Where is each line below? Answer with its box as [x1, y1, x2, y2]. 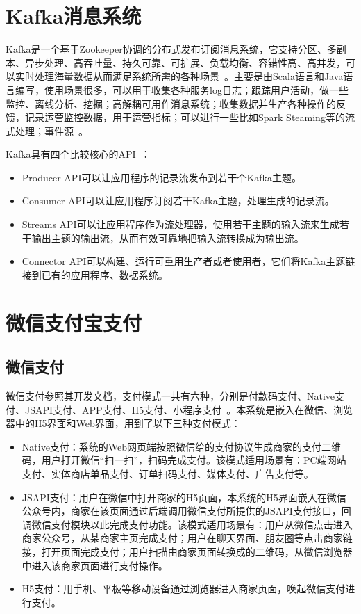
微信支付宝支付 [6, 308, 142, 337]
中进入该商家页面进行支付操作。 [22, 558, 168, 572]
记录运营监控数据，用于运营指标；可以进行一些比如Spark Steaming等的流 [24, 110, 355, 124]
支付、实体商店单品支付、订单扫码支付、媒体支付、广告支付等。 [22, 466, 314, 480]
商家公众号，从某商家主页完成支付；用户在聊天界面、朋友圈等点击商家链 [22, 531, 353, 545]
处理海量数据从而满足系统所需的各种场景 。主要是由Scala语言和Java [34, 69, 344, 83]
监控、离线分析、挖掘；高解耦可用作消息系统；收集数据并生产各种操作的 [6, 96, 336, 111]
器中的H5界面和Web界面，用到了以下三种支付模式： [6, 416, 241, 430]
